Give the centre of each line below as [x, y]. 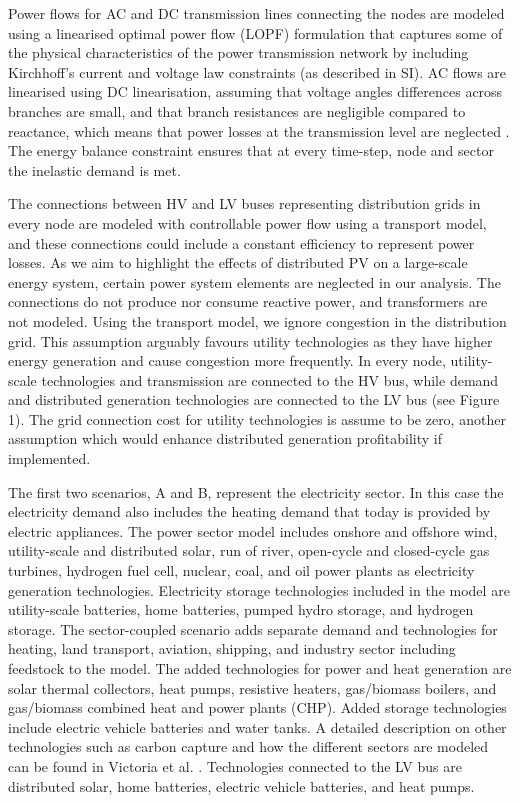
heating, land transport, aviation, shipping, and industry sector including [232, 648]
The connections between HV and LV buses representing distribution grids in [244, 203]
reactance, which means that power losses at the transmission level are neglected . [259, 130]
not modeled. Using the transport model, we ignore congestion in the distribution [257, 320]
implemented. [49, 458]
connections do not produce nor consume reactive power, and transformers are [248, 301]
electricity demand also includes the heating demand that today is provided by [249, 511]
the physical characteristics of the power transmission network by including [238, 52]
